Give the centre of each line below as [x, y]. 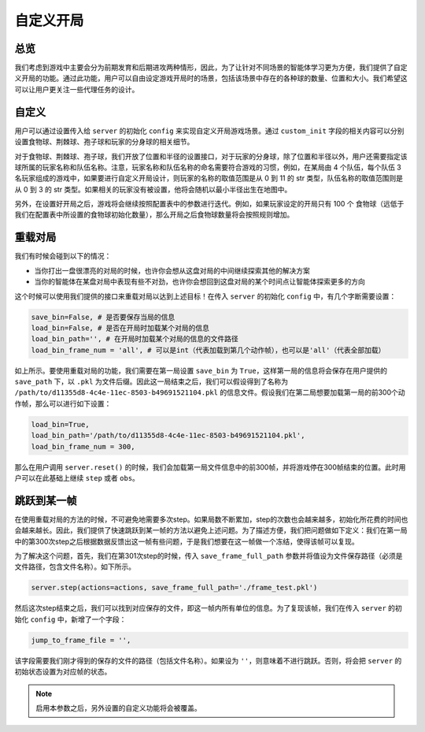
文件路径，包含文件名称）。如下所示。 [75, 567]
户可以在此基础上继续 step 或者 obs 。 [77, 478]
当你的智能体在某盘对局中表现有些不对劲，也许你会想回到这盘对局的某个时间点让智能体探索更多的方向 [200, 282]
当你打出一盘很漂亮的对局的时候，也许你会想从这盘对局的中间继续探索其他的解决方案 [172, 270]
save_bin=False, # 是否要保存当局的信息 [103, 317]
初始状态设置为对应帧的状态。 [63, 672]
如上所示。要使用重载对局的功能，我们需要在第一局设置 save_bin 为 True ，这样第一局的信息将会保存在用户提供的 [201, 370]
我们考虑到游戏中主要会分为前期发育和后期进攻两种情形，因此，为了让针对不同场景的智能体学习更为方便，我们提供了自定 [211, 68]
